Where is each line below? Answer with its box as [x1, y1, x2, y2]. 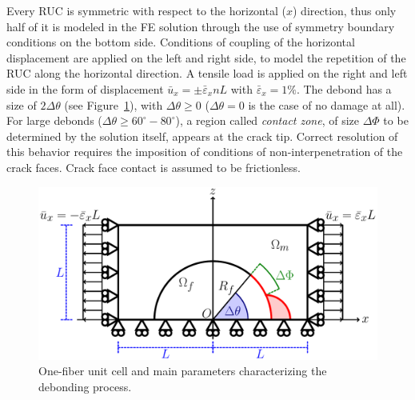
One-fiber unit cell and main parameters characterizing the [38, 362, 327, 379]
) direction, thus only [292, 2, 397, 18]
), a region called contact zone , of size [175, 112, 360, 129]
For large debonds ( [6, 112, 102, 129]
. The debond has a [296, 80, 392, 97]
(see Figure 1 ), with [64, 96, 163, 113]
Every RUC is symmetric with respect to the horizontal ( [6, 2, 286, 18]
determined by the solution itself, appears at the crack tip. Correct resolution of [6, 127, 398, 144]
